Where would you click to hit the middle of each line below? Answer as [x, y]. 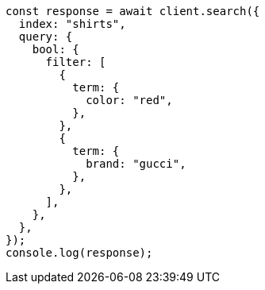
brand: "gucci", [136, 164]
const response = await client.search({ [133, 11]
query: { [46, 37]
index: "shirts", [72, 24]
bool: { [56, 49]
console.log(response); [79, 253]
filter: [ [76, 62]
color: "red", [129, 100]
